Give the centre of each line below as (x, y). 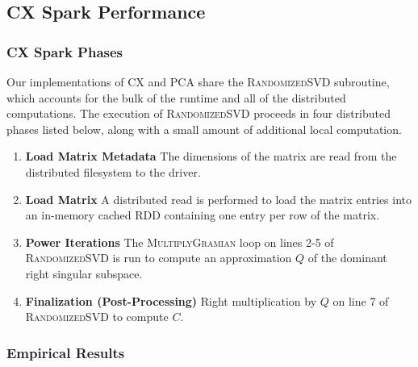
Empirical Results (66, 352)
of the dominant (347, 258)
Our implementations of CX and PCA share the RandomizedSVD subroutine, (198, 81)
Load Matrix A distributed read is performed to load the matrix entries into (219, 199)
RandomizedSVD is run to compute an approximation (159, 258)
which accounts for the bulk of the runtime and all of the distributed (176, 97)
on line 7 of (361, 300)
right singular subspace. (84, 273)
